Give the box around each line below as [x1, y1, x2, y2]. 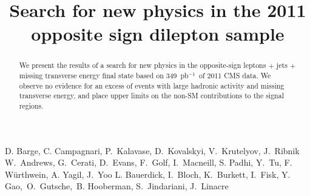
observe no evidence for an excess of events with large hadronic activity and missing [19, 80, 285, 90]
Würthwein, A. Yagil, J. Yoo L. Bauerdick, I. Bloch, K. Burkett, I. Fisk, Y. [5, 167, 291, 180]
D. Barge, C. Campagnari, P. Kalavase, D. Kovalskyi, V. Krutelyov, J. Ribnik [5, 144, 300, 157]
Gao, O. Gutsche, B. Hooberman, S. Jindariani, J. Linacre [5, 180, 229, 192]
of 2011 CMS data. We [198, 70, 271, 81]
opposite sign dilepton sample [31, 21, 285, 46]
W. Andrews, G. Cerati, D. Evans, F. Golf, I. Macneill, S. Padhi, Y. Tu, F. [5, 156, 292, 169]
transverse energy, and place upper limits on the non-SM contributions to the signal [19, 90, 284, 101]
